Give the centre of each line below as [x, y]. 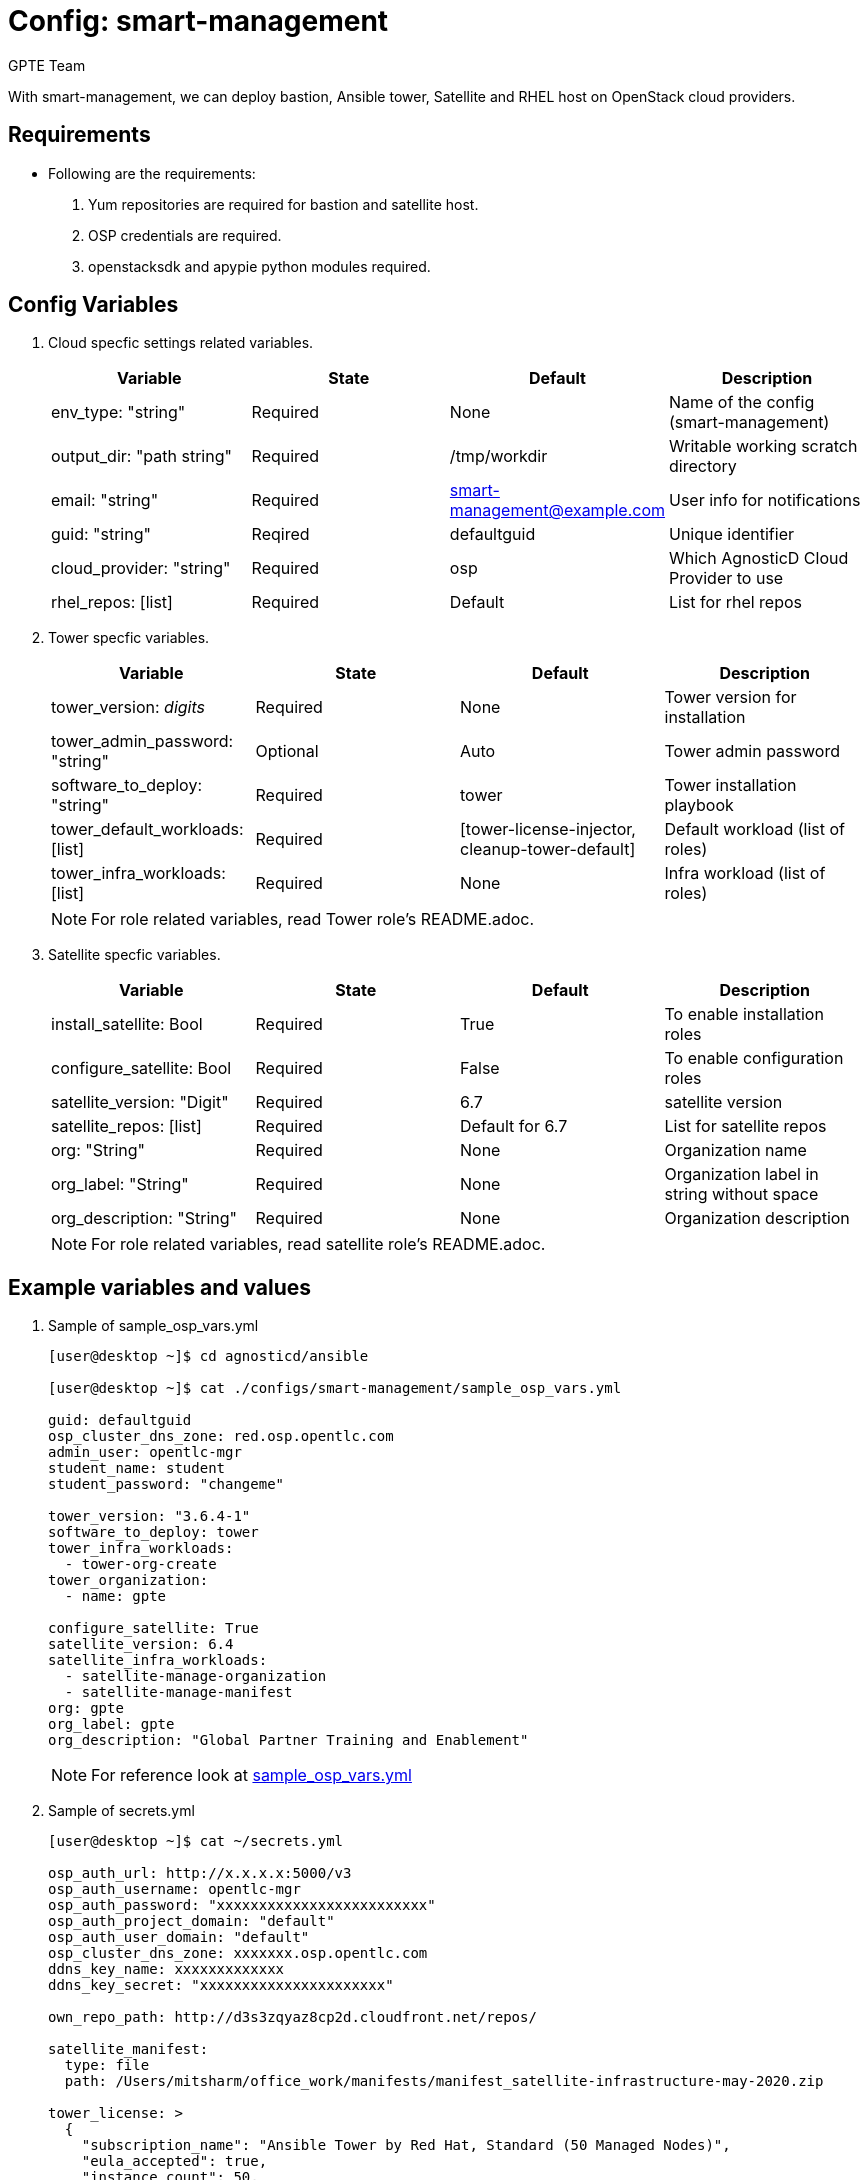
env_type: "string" [118, 412]
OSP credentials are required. [185, 235]
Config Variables [93, 305]
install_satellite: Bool [127, 1024]
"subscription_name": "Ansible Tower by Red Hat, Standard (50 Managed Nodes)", [406, 2145]
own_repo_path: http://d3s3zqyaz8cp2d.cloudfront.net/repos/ [292, 2017]
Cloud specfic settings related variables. [181, 343]
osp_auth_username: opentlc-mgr [174, 1889]
